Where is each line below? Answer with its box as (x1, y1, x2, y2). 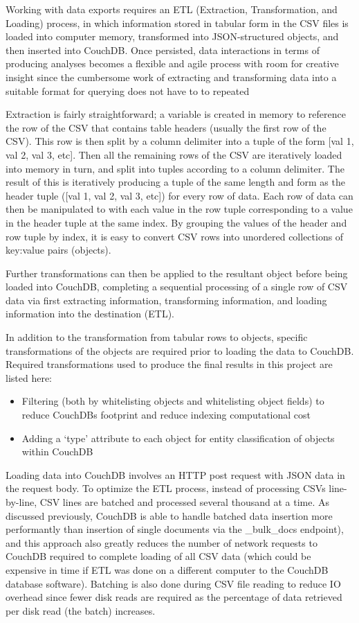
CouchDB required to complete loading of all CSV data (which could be (6, 549, 311, 563)
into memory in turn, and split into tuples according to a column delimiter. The (6, 161, 344, 175)
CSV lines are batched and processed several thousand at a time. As (39, 495, 329, 509)
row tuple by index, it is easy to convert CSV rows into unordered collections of (6, 229, 344, 243)
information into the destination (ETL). (6, 306, 174, 321)
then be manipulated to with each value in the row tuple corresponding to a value (6, 202, 353, 216)
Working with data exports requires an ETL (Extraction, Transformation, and (6, 2, 338, 16)
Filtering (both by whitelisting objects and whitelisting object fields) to (21, 394, 324, 408)
